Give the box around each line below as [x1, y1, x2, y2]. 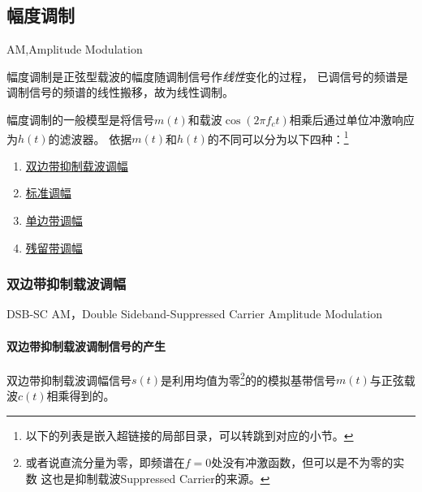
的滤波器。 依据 [48, 130, 132, 147]
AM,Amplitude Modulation [6, 41, 143, 58]
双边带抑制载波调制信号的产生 [6, 337, 166, 354]
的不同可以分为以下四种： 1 [207, 127, 349, 147]
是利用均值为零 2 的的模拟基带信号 [161, 369, 336, 388]
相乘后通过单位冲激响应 [289, 110, 415, 127]
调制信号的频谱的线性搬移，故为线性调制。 [6, 84, 234, 101]
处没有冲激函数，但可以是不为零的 [211, 454, 394, 471]
